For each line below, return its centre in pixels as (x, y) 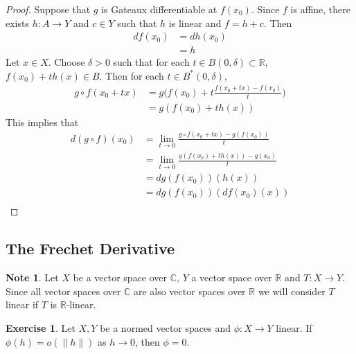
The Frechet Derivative (90, 248)
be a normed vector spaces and (165, 328)
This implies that (42, 122)
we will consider (292, 291)
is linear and (195, 23)
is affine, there (321, 9)
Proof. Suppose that (48, 9)
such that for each (151, 62)
